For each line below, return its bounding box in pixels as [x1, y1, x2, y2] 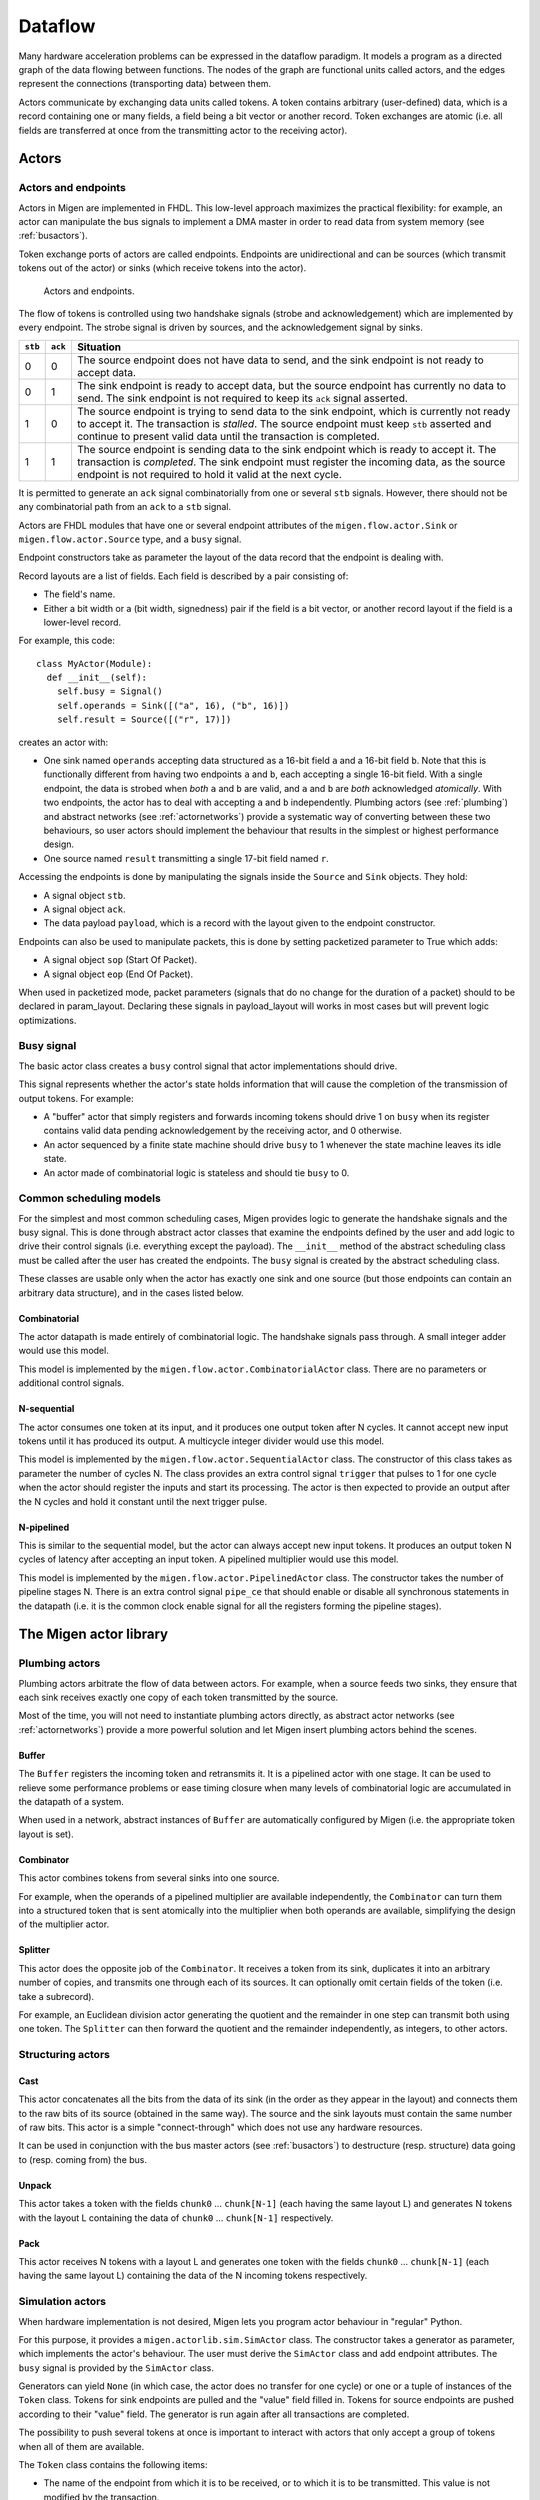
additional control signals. [18, 1377, 125, 1389]
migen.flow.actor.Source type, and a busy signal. [18, 533, 242, 545]
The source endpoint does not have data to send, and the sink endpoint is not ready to [76, 353, 484, 367]
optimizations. [18, 1014, 77, 1026]
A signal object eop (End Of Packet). [43, 968, 194, 980]
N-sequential [18, 1403, 75, 1415]
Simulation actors [18, 2295, 107, 2309]
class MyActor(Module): [36, 658, 153, 669]
